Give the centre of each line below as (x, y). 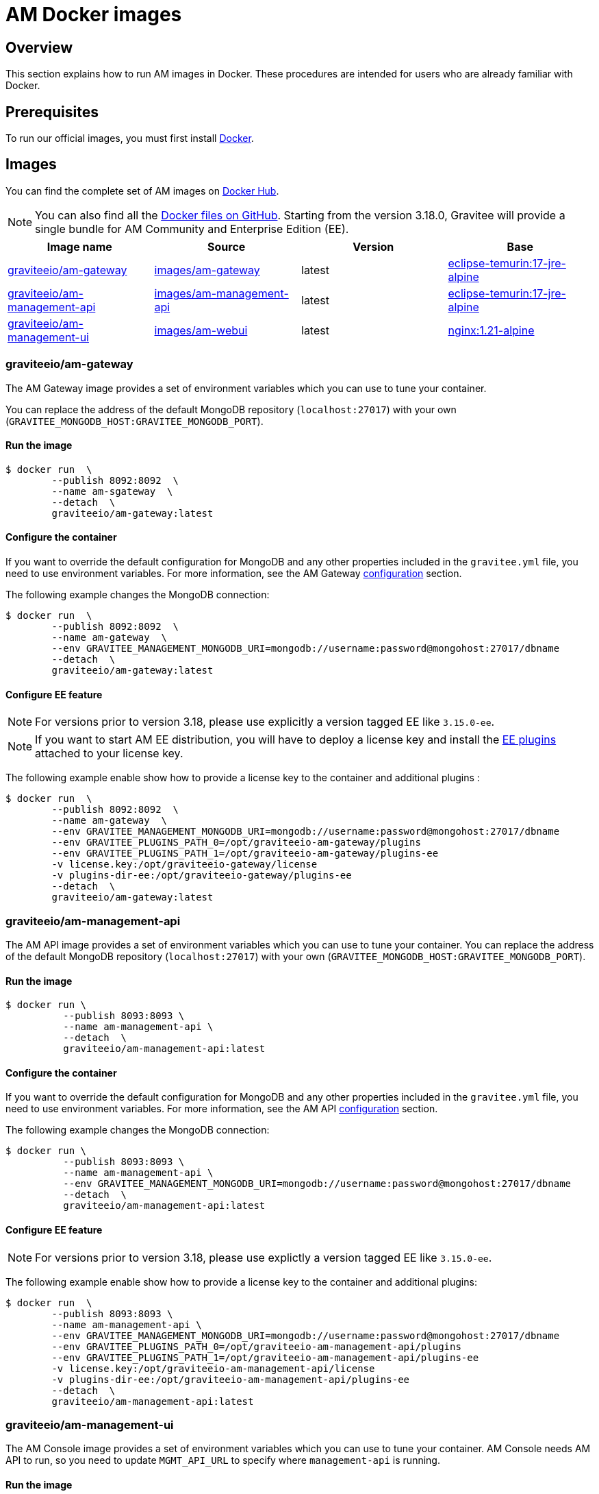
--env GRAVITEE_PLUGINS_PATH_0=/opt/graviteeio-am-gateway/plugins (236, 843)
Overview (39, 47)
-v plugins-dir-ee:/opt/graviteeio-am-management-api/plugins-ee (231, 1379)
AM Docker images (94, 14)
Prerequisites (52, 112)
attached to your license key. (109, 754)
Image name (79, 246)
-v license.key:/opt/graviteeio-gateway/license (184, 865)
